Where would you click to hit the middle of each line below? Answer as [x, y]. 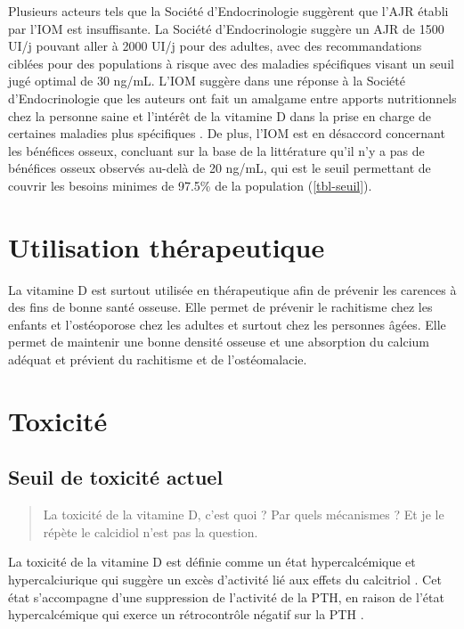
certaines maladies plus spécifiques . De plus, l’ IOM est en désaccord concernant [227, 133]
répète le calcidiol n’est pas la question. [151, 531]
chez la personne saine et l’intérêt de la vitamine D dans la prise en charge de [220, 115]
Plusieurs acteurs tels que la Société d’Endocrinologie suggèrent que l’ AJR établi [228, 11]
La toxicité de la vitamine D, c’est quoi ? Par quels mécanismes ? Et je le [244, 515]
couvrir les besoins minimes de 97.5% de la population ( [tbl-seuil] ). [190, 185]
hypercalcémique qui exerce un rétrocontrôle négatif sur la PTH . [186, 614]
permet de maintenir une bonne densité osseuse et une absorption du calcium [219, 342]
